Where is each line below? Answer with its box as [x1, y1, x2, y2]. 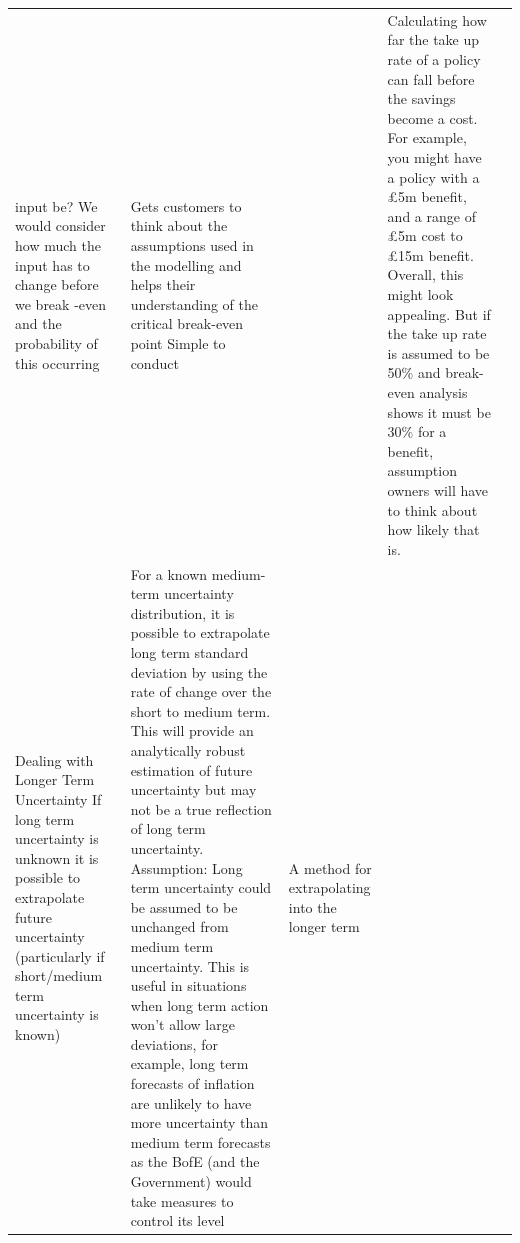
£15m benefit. [387, 244, 474, 265]
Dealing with [15, 749, 94, 770]
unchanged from [130, 916, 229, 937]
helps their [130, 274, 196, 295]
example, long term [130, 1053, 249, 1074]
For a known [130, 563, 208, 584]
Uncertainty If [15, 788, 102, 809]
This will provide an [130, 720, 254, 741]
